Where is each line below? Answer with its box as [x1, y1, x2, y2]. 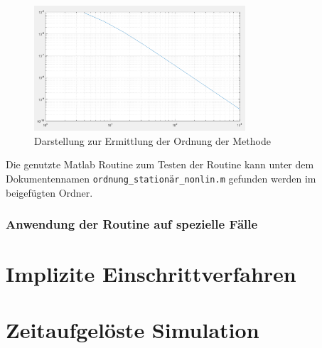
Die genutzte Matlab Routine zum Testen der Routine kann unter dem [6, 157, 314, 172]
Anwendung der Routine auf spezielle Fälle [6, 215, 258, 233]
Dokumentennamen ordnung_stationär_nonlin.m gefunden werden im [6, 171, 316, 185]
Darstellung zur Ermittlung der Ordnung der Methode [34, 133, 271, 148]
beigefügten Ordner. [6, 185, 93, 200]
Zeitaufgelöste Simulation [6, 315, 259, 344]
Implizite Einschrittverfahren [6, 259, 296, 288]
